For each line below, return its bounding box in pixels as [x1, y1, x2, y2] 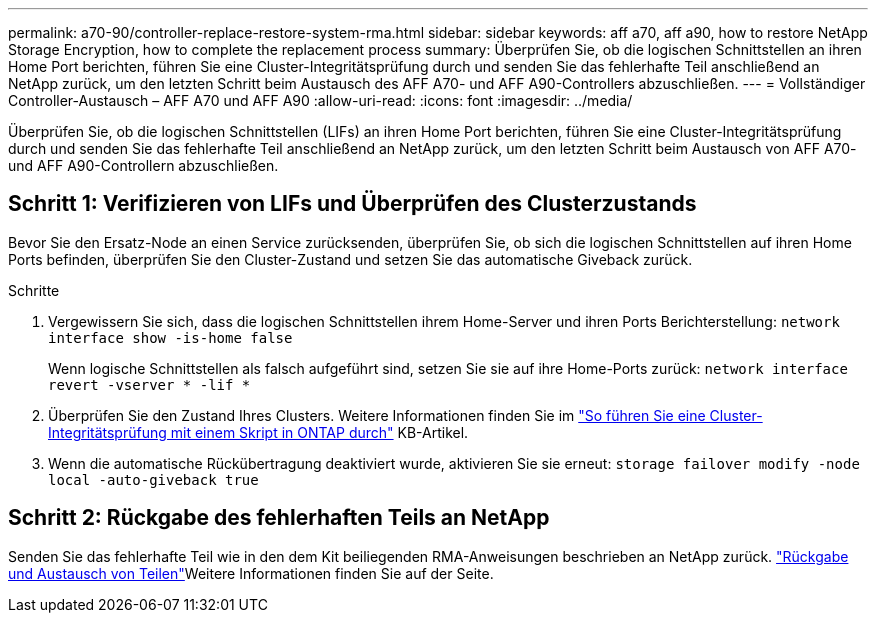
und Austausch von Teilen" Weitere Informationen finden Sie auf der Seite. [8, 564, 494, 582]
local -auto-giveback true [48, 471, 259, 488]
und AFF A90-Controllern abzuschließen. [8, 157, 279, 174]
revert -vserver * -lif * [48, 376, 251, 393]
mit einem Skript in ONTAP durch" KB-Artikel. [170, 423, 469, 441]
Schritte [8, 281, 60, 299]
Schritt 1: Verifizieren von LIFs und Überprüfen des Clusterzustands [8, 191, 697, 217]
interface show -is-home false [48, 329, 293, 346]
